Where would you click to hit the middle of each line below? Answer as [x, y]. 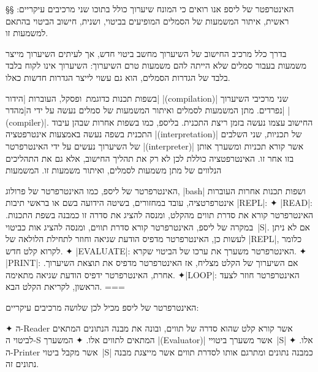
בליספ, [168, 122]
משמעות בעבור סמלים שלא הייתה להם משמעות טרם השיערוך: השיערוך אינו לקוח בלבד [156, 65]
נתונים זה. [22, 364]
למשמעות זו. [27, 33]
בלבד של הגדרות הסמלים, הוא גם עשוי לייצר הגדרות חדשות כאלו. [118, 77]
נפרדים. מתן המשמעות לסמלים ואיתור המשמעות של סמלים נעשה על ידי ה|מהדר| [145, 110]
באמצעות [65, 134]
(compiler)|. [27, 122]
